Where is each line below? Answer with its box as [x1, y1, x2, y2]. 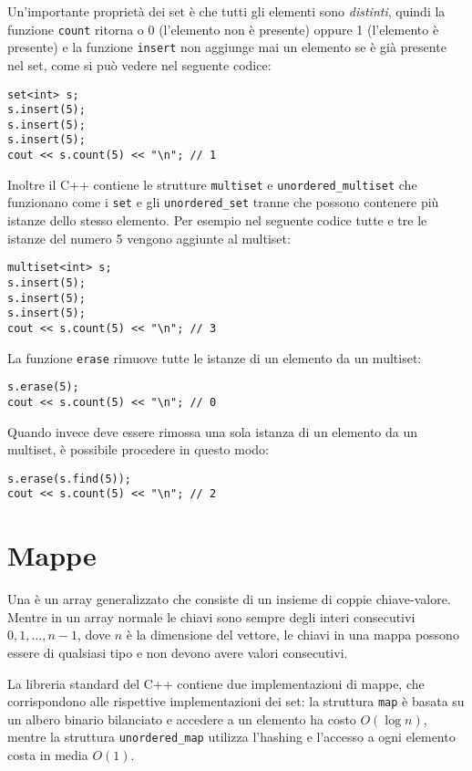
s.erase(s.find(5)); [7, 472, 132, 485]
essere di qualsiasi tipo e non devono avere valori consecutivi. [7, 642, 348, 662]
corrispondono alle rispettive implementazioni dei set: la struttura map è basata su [7, 692, 465, 711]
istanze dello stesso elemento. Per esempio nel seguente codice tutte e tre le [7, 211, 427, 230]
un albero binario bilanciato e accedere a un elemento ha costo [7, 709, 356, 728]
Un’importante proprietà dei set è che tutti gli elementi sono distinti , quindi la [7, 2, 446, 20]
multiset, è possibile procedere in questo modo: [7, 440, 269, 459]
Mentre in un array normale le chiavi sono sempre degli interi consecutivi [7, 607, 416, 626]
